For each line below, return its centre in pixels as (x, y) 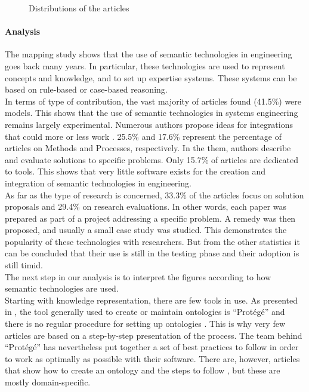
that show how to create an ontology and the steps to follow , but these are (143, 370)
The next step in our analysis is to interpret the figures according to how (138, 276)
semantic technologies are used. (62, 288)
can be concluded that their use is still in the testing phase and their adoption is (152, 253)
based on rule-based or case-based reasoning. (86, 89)
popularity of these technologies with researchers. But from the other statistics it (152, 241)
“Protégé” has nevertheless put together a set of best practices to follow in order (152, 347)
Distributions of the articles (79, 8)
